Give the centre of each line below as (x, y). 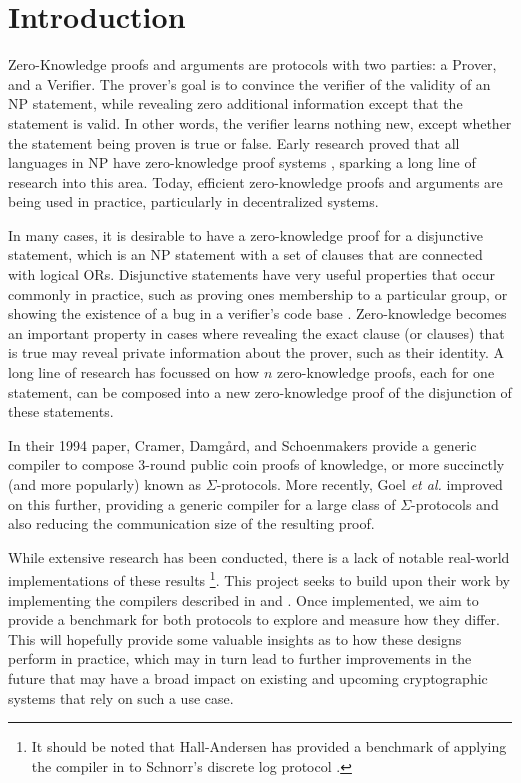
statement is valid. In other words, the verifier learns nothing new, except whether (260, 122)
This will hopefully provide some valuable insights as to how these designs (235, 638)
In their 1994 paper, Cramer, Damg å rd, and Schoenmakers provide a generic (242, 444)
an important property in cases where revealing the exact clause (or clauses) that (256, 332)
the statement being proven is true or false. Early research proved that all (234, 142)
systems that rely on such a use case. (121, 697)
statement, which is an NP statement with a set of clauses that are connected (245, 254)
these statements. (61, 411)
